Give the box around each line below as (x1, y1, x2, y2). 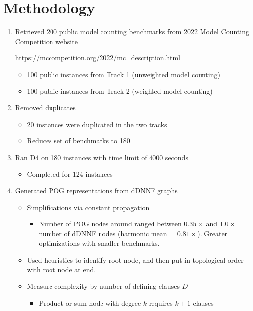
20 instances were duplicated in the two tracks (27, 119, 167, 129)
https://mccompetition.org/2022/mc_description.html (15, 52, 180, 63)
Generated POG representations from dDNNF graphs (15, 185, 178, 196)
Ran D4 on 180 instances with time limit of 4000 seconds (15, 152, 188, 162)
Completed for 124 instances (27, 169, 113, 179)
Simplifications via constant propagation (27, 202, 150, 212)
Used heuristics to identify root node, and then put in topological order (27, 255, 244, 265)
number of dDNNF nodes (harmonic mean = (39, 228, 175, 238)
